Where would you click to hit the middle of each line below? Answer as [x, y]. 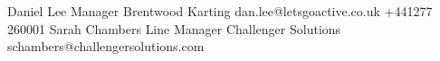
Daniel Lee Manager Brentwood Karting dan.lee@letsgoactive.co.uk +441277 [220, 11]
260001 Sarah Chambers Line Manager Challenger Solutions [174, 28]
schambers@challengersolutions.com [106, 46]
